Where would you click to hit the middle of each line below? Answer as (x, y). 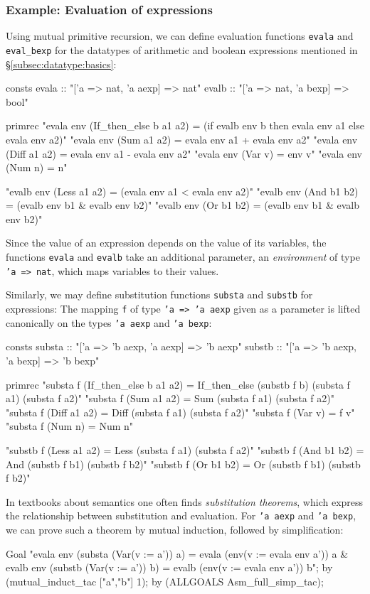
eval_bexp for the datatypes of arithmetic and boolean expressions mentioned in (182, 49)
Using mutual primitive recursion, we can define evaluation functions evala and (180, 36)
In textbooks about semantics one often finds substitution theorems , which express (185, 501)
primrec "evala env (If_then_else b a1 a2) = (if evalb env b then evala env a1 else (185, 125)
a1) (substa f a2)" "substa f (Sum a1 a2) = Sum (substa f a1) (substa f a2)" (170, 398)
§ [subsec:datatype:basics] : (61, 64)
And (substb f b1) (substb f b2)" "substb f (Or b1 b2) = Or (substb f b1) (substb (183, 464)
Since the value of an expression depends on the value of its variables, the (166, 243)
